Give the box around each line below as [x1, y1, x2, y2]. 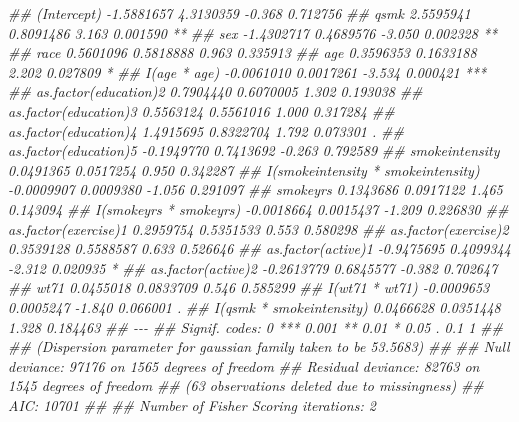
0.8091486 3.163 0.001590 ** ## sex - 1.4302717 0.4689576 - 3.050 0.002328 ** [8, 22, 498, 43]
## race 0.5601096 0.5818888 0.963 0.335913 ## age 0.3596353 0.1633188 [8, 42, 477, 63]
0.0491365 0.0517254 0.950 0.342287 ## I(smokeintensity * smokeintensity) [8, 159, 480, 180]
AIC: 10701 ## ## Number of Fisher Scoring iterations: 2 [8, 394, 376, 415]
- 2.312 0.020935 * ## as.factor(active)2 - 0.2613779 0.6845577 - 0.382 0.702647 [8, 257, 498, 278]
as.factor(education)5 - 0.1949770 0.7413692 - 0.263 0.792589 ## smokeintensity [8, 140, 500, 161]
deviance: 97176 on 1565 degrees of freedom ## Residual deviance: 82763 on [8, 355, 480, 376]
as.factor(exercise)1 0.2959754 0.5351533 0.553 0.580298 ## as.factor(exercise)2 [8, 218, 509, 239]
